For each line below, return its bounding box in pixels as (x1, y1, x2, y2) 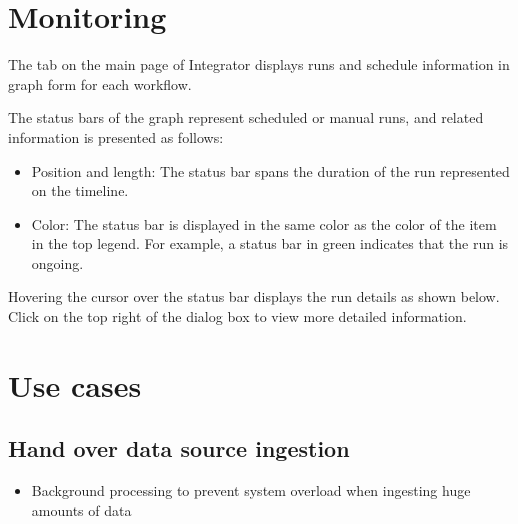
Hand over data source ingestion (8, 433, 350, 464)
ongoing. (31, 252, 84, 273)
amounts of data (31, 499, 132, 520)
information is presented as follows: (8, 126, 224, 147)
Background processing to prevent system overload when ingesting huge (31, 480, 471, 501)
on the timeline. (31, 180, 129, 201)
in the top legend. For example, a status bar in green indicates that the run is (31, 233, 509, 254)
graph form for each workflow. (8, 73, 192, 94)
